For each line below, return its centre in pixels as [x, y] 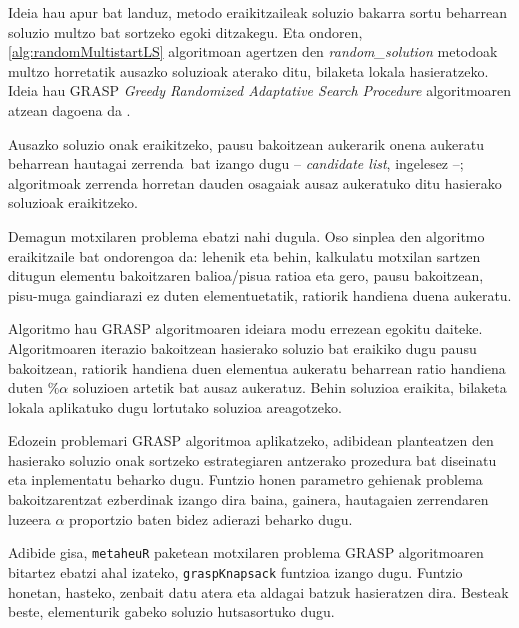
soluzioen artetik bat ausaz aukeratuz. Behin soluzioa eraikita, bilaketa [289, 387]
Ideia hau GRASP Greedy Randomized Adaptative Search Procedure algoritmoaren [260, 90]
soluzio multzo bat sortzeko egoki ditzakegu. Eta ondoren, [185, 31]
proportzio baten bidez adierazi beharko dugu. [211, 518]
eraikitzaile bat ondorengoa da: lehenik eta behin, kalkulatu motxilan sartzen [244, 255]
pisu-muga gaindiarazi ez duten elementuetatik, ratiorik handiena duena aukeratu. [260, 294]
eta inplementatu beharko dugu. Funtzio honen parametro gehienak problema [245, 479]
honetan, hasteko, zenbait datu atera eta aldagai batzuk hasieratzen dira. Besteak [258, 591]
